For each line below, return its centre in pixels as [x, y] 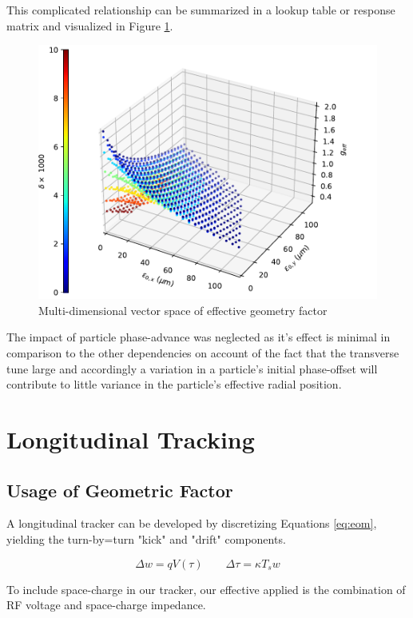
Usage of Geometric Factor [120, 490]
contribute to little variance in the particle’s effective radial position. [174, 384]
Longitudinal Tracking [131, 439]
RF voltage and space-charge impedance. [106, 605]
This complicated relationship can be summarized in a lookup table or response [201, 10]
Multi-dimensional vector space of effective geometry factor [183, 310]
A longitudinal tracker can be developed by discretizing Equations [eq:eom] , [192, 523]
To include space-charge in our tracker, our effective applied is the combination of [206, 589]
